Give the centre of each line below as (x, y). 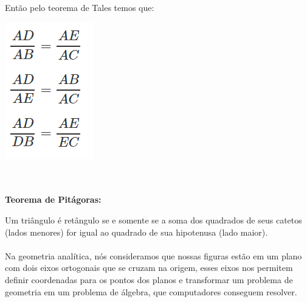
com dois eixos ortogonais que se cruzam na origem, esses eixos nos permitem (149, 268)
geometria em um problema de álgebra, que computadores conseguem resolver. (151, 291)
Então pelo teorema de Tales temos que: (80, 7)
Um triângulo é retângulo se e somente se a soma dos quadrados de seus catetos (153, 219)
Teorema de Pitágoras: (53, 199)
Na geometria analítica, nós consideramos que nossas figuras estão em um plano (153, 255)
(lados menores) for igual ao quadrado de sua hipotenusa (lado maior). (136, 232)
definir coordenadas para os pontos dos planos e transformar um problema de (149, 279)
